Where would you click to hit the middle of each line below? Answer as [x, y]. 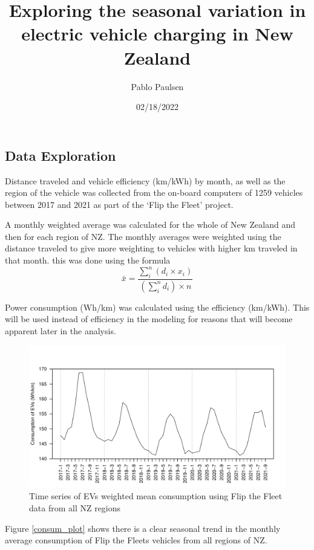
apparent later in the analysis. [61, 331]
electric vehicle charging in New [157, 34]
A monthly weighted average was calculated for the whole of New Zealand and [150, 225]
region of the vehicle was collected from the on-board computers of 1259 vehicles [154, 192]
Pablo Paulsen [157, 86]
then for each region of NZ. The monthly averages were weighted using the [143, 236]
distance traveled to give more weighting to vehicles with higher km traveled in [151, 248]
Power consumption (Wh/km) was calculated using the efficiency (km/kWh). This [157, 307]
